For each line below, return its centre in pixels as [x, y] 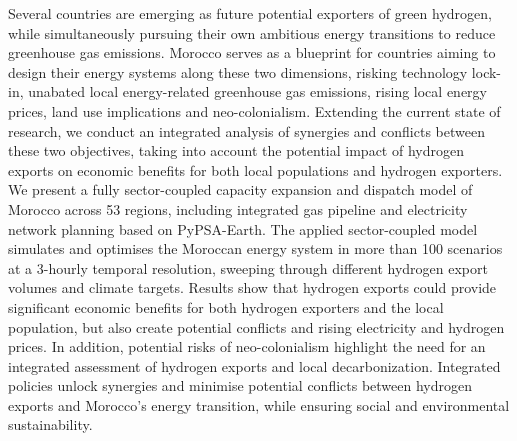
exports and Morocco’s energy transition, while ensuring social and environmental [259, 404]
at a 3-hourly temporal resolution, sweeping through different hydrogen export [248, 267]
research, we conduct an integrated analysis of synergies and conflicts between [246, 130]
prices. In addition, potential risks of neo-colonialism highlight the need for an [247, 346]
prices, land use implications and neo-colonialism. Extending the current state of [254, 110]
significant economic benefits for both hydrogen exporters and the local [226, 306]
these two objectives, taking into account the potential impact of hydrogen [236, 150]
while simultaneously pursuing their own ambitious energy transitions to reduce [252, 32]
